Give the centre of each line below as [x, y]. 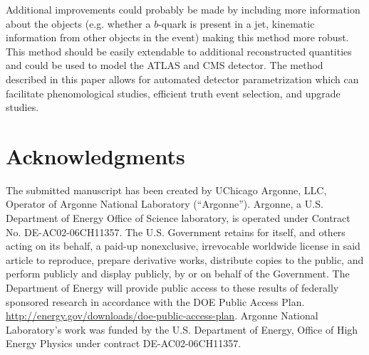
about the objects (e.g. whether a [78, 23]
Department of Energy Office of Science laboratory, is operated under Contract [178, 218]
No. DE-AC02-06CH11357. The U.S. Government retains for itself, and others [176, 232]
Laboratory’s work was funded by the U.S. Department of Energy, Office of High [182, 329]
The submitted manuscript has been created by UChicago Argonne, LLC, [166, 190]
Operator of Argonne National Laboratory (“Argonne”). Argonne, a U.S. [165, 204]
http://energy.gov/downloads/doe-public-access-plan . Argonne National [162, 316]
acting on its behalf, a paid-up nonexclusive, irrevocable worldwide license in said [183, 246]
